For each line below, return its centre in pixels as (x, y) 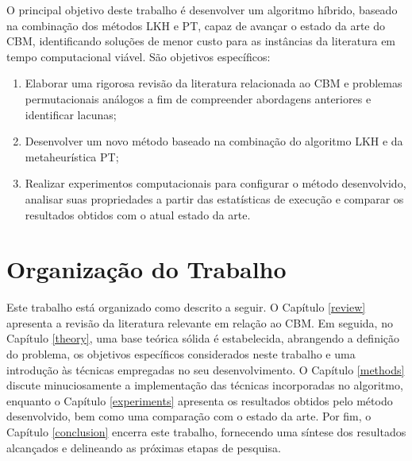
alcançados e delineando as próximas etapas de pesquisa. (144, 447)
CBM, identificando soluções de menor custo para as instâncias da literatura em (201, 41)
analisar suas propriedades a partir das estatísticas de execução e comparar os (214, 198)
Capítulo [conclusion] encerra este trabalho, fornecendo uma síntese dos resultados (206, 432)
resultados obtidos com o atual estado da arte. (138, 214)
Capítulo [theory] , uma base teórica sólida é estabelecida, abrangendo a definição (203, 338)
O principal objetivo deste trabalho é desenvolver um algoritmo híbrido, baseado (202, 10)
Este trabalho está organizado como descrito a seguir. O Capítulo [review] (186, 307)
